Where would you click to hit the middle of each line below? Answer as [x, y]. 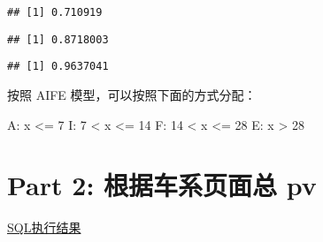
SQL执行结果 [44, 227]
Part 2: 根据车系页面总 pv [162, 185]
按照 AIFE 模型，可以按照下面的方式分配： [132, 94]
